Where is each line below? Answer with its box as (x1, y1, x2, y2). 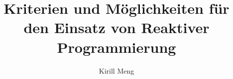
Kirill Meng (99, 65, 134, 76)
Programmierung (57, 37, 176, 57)
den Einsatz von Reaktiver (23, 17, 210, 38)
